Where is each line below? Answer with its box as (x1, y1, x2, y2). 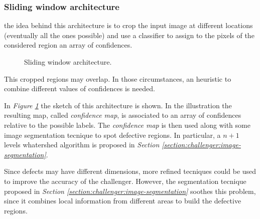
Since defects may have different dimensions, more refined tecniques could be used (4, 166, 256, 176)
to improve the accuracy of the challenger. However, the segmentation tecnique (4, 175, 246, 186)
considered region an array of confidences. (4, 40, 133, 50)
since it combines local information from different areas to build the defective (4, 195, 241, 206)
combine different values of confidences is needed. (4, 83, 155, 94)
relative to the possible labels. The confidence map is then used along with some (4, 119, 250, 130)
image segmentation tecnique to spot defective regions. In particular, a (4, 129, 221, 140)
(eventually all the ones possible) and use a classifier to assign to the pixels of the (4, 30, 254, 40)
